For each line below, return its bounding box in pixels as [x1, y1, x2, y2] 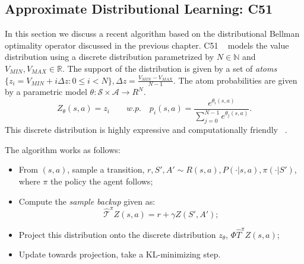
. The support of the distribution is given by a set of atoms [62, 62, 277, 74]
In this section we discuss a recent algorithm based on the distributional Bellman [5, 27, 300, 40]
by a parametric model [5, 85, 87, 98]
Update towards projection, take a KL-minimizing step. [18, 248, 221, 260]
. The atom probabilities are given [173, 74, 297, 86]
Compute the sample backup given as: [18, 195, 156, 207]
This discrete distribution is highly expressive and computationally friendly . [5, 123, 287, 136]
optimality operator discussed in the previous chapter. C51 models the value [5, 39, 289, 51]
